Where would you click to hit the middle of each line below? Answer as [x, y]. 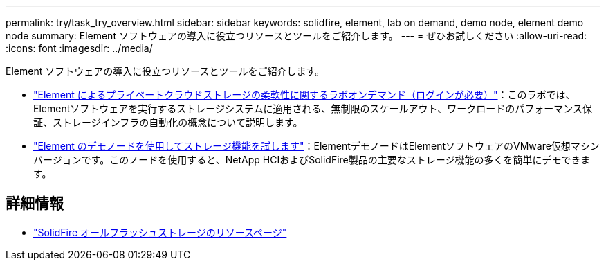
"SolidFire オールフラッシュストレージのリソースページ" [160, 232]
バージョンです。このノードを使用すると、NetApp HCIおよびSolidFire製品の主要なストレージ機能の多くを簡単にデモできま [312, 160]
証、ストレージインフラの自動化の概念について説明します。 [168, 122]
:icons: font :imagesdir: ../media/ [79, 48]
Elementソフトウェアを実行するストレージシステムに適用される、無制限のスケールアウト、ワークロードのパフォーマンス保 [313, 108]
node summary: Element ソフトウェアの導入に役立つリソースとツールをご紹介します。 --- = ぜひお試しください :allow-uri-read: [296, 36]
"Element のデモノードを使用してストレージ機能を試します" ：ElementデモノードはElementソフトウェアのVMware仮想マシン [316, 146]
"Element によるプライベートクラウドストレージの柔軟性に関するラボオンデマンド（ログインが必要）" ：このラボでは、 [304, 95]
